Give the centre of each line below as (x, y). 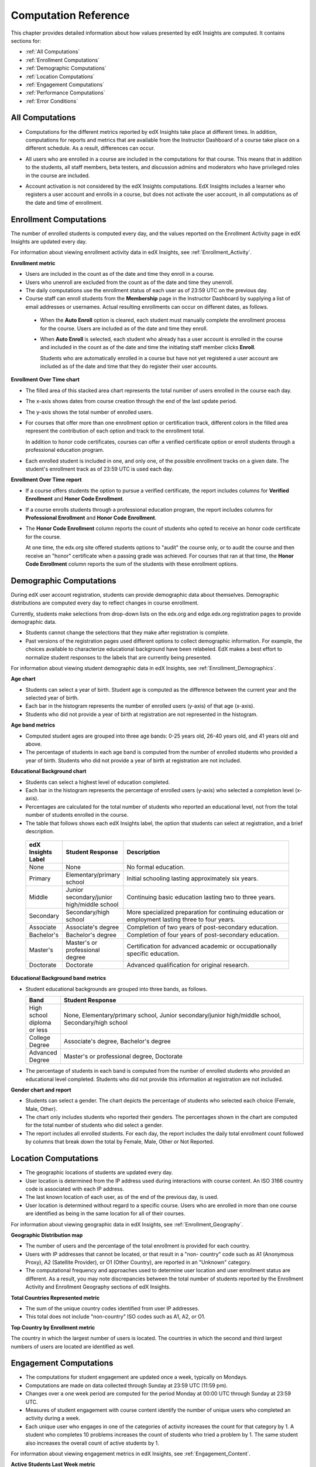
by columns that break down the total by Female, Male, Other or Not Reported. (120, 1142)
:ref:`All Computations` (53, 52)
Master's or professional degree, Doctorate (123, 1056)
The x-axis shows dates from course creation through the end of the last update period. (131, 401)
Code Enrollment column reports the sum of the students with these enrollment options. (132, 564)
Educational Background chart (49, 771)
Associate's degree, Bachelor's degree (117, 1042)
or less (38, 1030)
